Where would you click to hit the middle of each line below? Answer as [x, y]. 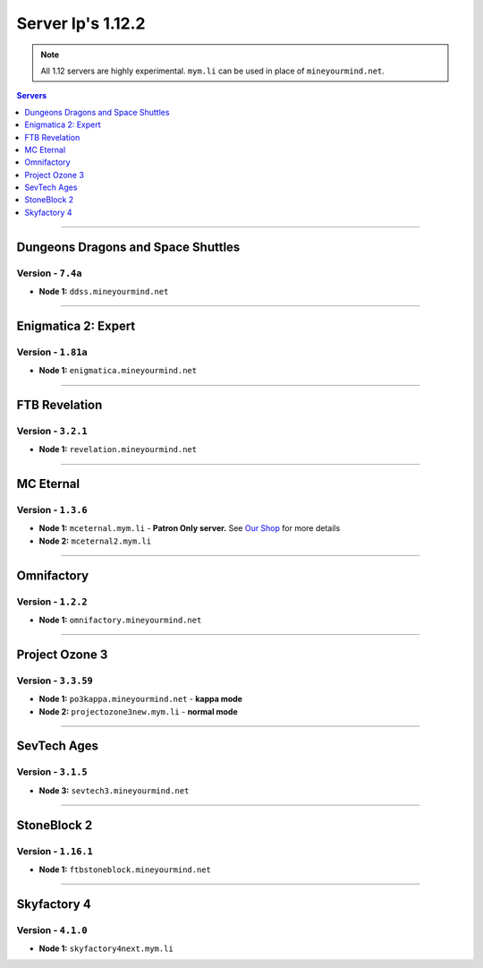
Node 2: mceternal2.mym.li [95, 541]
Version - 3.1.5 [52, 772]
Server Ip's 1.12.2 [81, 23]
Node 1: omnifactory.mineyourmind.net [120, 620]
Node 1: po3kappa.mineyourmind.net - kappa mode [141, 699]
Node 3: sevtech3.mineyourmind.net [114, 790]
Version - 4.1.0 [52, 929]
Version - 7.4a [49, 273]
